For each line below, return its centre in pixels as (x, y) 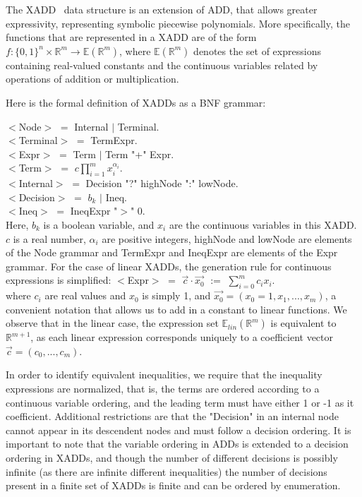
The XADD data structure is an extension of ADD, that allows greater (162, 9)
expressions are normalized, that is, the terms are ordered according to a (163, 389)
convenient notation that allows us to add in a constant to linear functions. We (176, 309)
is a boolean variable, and (99, 224)
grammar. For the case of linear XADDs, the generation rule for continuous (169, 266)
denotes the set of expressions (257, 50)
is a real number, (49, 238)
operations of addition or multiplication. (92, 79)
